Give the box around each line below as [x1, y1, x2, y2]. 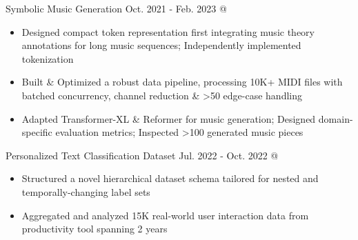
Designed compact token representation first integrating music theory [21, 24, 315, 39]
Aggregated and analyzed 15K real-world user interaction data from [21, 208, 309, 222]
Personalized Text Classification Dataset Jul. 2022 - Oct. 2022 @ [6, 148, 279, 162]
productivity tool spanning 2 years [21, 221, 168, 236]
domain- [318, 111, 353, 126]
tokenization [21, 51, 74, 66]
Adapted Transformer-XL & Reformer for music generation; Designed [21, 111, 316, 126]
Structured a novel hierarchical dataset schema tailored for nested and [21, 171, 319, 186]
